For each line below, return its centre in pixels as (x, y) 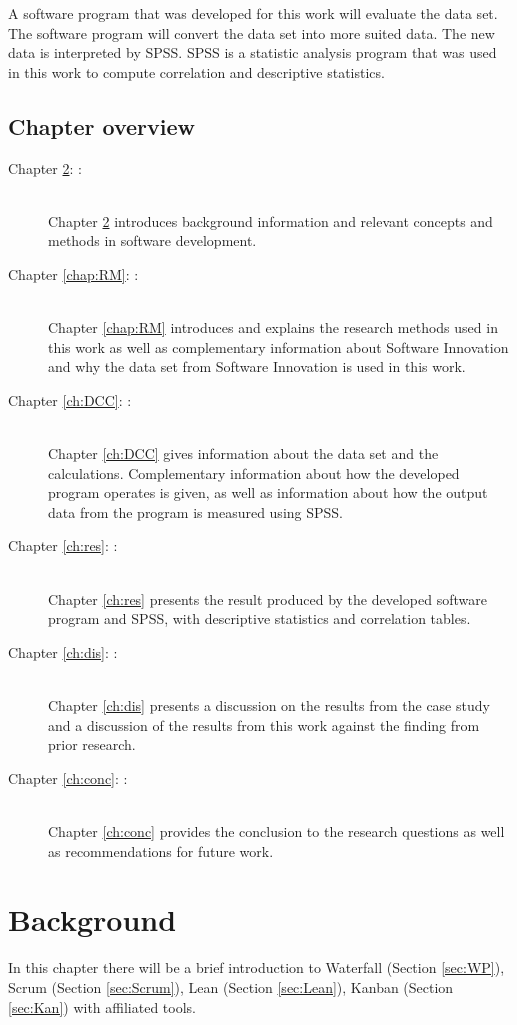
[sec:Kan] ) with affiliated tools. (102, 1006)
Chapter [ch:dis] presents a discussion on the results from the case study (269, 705)
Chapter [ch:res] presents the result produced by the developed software (267, 598)
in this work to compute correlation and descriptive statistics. (196, 71)
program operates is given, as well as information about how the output (268, 492)
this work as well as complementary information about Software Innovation (278, 346)
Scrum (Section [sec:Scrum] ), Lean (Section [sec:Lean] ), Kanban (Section (231, 986)
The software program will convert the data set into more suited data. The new (251, 32)
